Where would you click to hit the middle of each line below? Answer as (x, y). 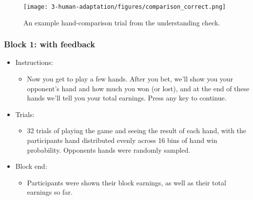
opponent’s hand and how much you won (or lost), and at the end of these (138, 88)
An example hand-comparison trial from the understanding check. (122, 22)
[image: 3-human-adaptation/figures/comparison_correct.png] (125, 7)
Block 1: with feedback (50, 44)
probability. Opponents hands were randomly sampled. (109, 150)
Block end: (31, 166)
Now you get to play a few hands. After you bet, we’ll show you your (130, 79)
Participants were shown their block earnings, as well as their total (126, 182)
